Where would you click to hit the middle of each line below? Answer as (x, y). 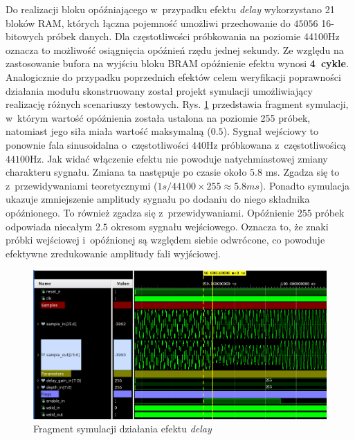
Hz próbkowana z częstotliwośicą (276, 144)
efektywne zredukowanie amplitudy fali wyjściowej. (113, 253)
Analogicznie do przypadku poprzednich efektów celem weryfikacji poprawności (173, 76)
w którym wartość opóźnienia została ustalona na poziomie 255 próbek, (158, 117)
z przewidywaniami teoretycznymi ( (82, 185)
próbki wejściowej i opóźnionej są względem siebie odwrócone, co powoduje (165, 240)
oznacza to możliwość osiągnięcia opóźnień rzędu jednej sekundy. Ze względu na (175, 49)
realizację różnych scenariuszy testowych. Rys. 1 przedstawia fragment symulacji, (177, 104)
